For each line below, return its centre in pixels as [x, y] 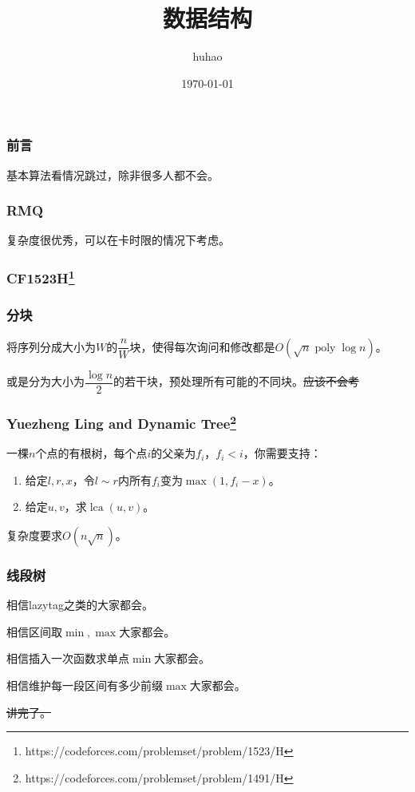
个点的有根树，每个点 [91, 453]
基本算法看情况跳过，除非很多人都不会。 [113, 174]
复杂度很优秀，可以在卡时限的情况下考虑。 [118, 240]
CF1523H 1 [41, 277]
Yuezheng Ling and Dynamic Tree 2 [122, 422]
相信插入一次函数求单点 [68, 658]
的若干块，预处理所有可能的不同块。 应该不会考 [237, 381]
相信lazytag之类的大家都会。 [80, 605]
